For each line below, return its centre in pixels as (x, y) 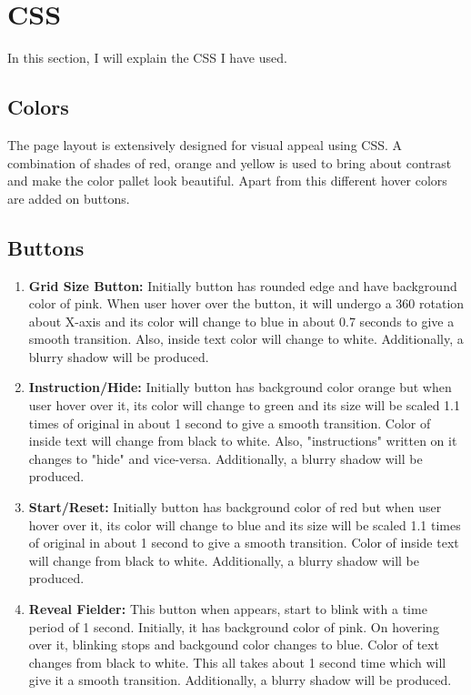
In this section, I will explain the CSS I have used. (147, 58)
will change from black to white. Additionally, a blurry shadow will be (224, 560)
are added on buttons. (69, 198)
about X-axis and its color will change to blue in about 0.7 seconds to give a (241, 321)
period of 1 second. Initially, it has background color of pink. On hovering (234, 626)
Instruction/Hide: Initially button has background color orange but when (240, 387)
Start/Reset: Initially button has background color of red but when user (235, 507)
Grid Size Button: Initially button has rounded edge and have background (243, 285)
